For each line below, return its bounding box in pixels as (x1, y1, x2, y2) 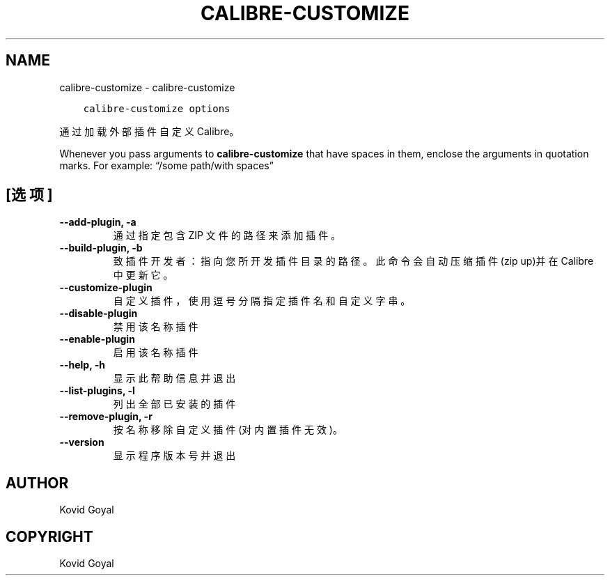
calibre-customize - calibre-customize (59, 81, 235, 93)
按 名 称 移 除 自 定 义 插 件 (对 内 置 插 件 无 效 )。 (113, 424, 343, 436)
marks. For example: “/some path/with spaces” (59, 159, 274, 171)
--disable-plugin (59, 307, 138, 320)
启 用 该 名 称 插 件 (113, 346, 198, 359)
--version (59, 436, 104, 449)
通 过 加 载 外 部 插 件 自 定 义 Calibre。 (59, 125, 240, 137)
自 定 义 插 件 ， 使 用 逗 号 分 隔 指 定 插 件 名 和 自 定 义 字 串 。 (113, 295, 411, 307)
